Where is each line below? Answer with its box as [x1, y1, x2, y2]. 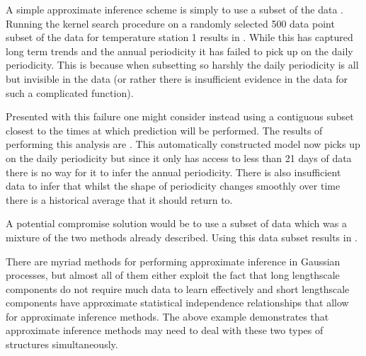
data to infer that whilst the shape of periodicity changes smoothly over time [6, 178, 341, 193]
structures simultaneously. [6, 337, 118, 352]
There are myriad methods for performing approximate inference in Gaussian [6, 253, 341, 268]
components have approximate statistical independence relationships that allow [6, 295, 349, 310]
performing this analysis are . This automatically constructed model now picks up [6, 137, 360, 151]
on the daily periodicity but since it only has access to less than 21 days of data [6, 150, 352, 165]
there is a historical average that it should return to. [6, 192, 233, 207]
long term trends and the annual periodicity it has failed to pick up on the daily [6, 43, 353, 58]
